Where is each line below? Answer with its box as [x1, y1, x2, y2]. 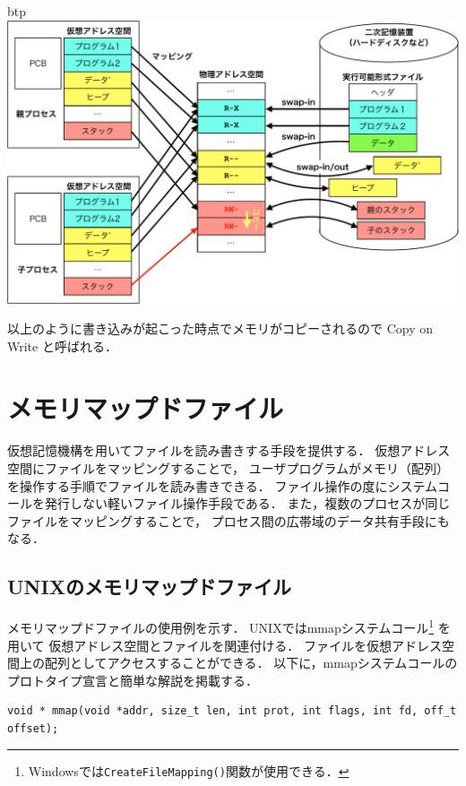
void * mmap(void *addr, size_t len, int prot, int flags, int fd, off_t [7, 704, 457, 718]
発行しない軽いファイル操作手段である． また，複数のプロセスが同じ [44, 494, 451, 513]
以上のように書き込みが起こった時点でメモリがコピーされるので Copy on [7, 319, 434, 338]
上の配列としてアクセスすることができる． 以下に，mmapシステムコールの [19, 653, 458, 672]
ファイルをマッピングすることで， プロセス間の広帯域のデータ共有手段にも [7, 511, 450, 530]
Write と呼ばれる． [7, 336, 117, 355]
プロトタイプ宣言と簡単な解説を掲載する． [7, 670, 258, 689]
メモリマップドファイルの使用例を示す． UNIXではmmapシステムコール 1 [7, 616, 435, 636]
